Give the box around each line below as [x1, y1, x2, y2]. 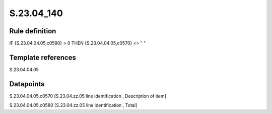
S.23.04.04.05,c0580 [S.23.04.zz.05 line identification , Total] [9, 102, 138, 108]
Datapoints [9, 80, 45, 88]
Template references [9, 53, 77, 62]
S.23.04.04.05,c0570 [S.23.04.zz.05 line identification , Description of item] [9, 93, 166, 99]
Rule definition [9, 27, 56, 35]
